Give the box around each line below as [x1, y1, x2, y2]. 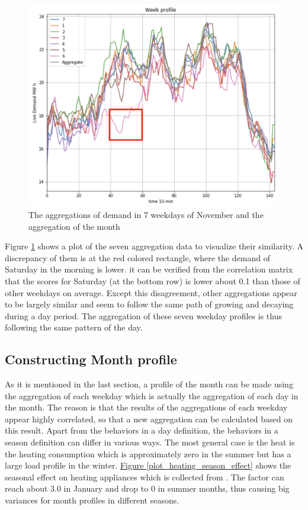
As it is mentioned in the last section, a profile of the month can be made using [5, 378, 293, 390]
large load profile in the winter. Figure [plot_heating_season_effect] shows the [5, 459, 291, 471]
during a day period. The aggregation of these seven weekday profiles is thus [5, 309, 282, 322]
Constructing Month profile [5, 350, 177, 368]
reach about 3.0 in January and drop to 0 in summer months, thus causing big [5, 482, 290, 495]
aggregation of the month [28, 220, 120, 232]
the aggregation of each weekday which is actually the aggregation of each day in [5, 389, 299, 402]
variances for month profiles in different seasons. [5, 494, 179, 506]
